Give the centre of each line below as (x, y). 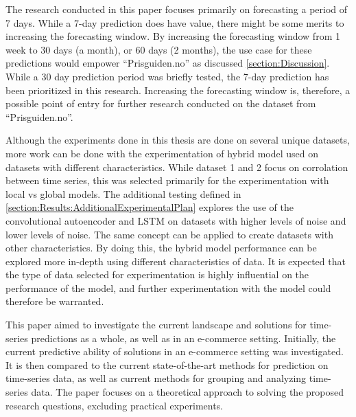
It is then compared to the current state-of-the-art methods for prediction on (167, 364)
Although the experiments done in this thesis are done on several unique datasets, (178, 140)
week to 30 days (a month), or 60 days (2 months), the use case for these (159, 49)
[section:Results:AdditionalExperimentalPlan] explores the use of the (150, 207)
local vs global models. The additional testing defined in (123, 193)
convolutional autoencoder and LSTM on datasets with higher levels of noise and (176, 220)
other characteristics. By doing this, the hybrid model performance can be (161, 248)
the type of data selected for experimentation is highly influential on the (157, 274)
